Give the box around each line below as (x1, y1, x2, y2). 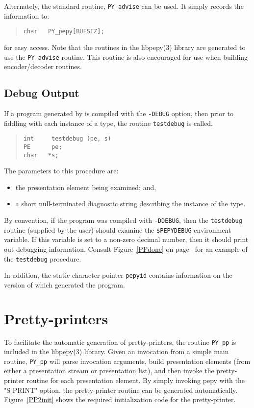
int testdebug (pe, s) (23, 135, 111, 143)
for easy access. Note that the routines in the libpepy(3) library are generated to (4, 42, 246, 52)
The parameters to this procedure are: (4, 166, 119, 176)
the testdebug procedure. (4, 253, 81, 264)
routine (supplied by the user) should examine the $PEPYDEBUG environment (4, 224, 231, 235)
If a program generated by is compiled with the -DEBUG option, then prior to (4, 108, 233, 118)
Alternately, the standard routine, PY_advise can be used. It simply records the (4, 1, 244, 11)
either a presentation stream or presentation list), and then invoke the (4, 365, 214, 376)
